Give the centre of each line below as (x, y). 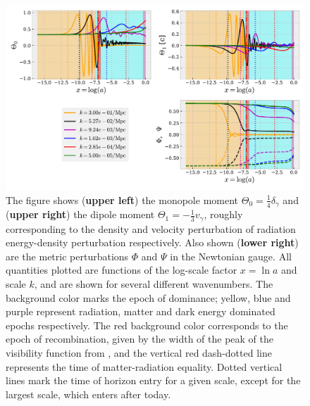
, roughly (223, 214)
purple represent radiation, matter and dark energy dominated (141, 311)
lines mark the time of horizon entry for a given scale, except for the (153, 380)
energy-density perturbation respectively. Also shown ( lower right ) (152, 242)
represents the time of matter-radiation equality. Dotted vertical (144, 366)
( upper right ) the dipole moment (80, 214)
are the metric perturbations (67, 256)
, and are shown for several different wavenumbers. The (154, 283)
